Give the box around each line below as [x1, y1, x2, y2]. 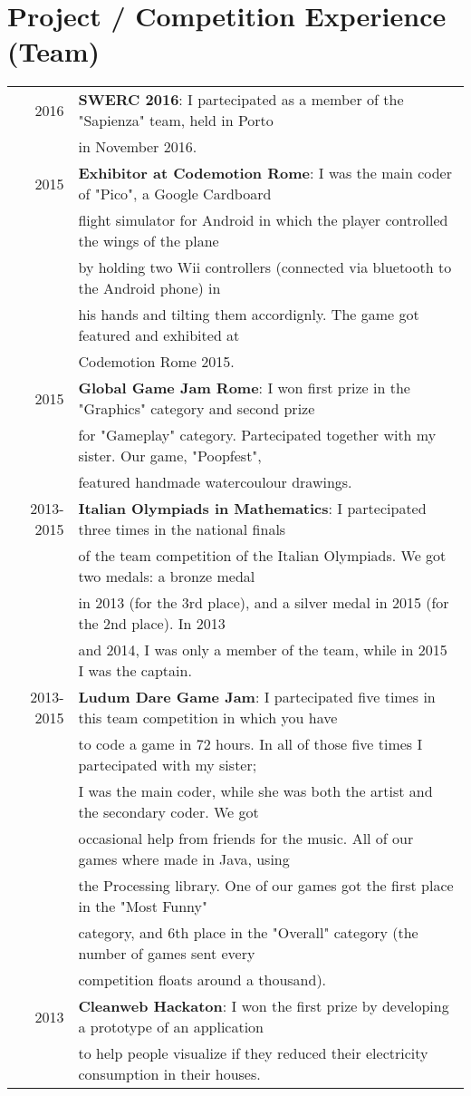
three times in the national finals [78, 519, 286, 540]
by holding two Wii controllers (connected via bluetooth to [78, 257, 452, 278]
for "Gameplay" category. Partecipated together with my [78, 424, 437, 446]
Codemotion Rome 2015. [78, 351, 235, 373]
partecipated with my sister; [78, 754, 257, 776]
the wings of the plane [78, 230, 219, 252]
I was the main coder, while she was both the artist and [78, 781, 433, 802]
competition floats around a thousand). [78, 969, 327, 991]
